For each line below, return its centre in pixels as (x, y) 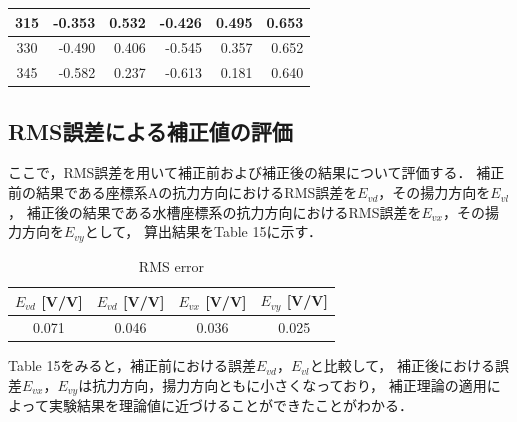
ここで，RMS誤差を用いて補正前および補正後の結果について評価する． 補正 (256, 172)
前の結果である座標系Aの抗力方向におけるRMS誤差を (183, 192)
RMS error (171, 265)
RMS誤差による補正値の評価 (150, 130)
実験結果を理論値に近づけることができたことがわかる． (230, 405)
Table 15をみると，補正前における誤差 (132, 365)
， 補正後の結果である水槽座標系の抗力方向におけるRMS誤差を (215, 211)
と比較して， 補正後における (402, 365)
